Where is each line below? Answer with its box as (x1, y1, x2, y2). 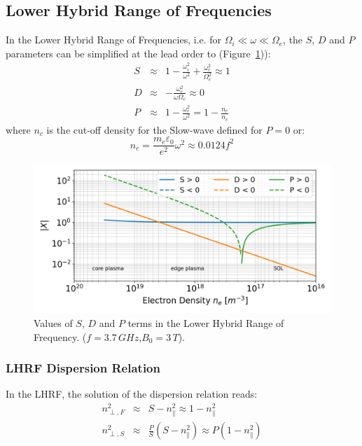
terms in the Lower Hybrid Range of (127, 315, 284, 330)
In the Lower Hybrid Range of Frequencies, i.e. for (6, 32, 222, 47)
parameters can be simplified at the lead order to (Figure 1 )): (6, 46, 271, 60)
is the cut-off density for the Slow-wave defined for (46, 122, 263, 137)
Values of (34, 315, 73, 330)
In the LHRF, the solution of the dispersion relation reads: (6, 386, 258, 401)
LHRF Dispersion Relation (6, 359, 160, 377)
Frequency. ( (34, 329, 87, 344)
